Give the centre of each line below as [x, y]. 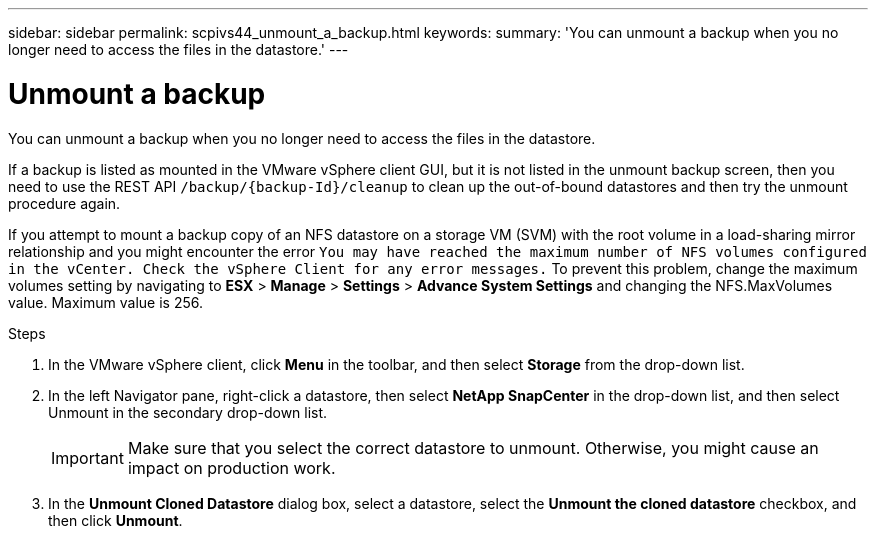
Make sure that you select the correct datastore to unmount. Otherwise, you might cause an [473, 447]
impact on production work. [231, 467]
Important [87, 457]
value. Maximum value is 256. [105, 302]
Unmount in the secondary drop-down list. [188, 412]
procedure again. [64, 203]
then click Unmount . [115, 520]
